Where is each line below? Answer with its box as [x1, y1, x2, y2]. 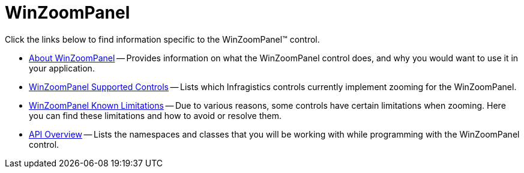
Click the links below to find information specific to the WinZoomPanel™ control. [5, 34, 320, 44]
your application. [29, 62, 95, 73]
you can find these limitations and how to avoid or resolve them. [29, 110, 282, 121]
